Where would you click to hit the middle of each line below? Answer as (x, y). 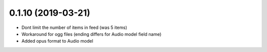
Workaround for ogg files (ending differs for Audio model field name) (91, 34)
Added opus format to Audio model (57, 41)
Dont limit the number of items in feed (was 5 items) (74, 27)
